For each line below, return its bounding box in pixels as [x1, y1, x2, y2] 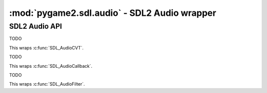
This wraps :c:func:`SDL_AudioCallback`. [9, 63, 92, 69]
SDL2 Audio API [9, 22, 62, 31]
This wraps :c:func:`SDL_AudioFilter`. [9, 81, 85, 87]
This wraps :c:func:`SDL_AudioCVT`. [9, 45, 84, 50]
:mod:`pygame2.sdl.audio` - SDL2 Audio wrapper [9, 7, 217, 18]
